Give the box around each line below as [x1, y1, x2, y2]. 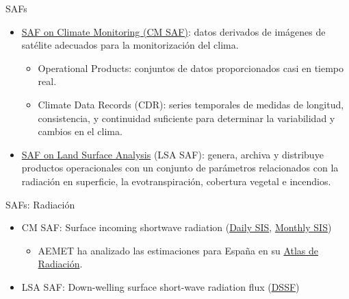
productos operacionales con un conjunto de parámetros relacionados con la [21, 160, 339, 175]
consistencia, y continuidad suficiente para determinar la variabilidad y [38, 110, 335, 125]
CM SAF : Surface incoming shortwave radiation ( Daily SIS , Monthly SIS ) [21, 220, 332, 235]
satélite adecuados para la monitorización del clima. [21, 38, 239, 52]
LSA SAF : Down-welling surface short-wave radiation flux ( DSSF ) [21, 279, 300, 294]
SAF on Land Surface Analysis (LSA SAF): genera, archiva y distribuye [21, 147, 324, 161]
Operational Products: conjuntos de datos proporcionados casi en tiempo [38, 60, 344, 75]
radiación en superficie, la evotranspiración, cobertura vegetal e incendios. [21, 174, 331, 188]
